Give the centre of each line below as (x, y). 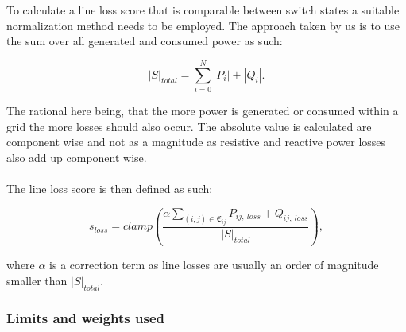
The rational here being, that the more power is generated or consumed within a (203, 110)
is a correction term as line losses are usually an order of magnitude (214, 265)
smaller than (37, 280)
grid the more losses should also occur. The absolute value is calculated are (189, 126)
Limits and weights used (85, 317)
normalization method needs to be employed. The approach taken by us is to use (203, 25)
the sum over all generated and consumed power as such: (145, 41)
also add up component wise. (77, 157)
